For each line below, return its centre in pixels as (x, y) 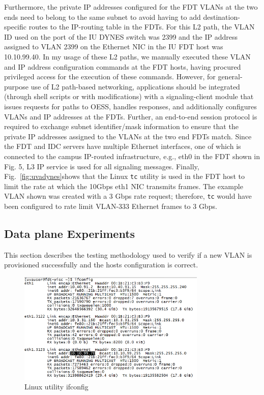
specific (16, 27)
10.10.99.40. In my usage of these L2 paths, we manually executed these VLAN (127, 56)
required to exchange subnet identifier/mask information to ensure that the (121, 126)
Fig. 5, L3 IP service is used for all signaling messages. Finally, (102, 166)
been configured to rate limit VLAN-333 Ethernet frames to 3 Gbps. (111, 206)
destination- (222, 17)
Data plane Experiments (70, 233)
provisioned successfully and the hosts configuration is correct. (101, 265)
